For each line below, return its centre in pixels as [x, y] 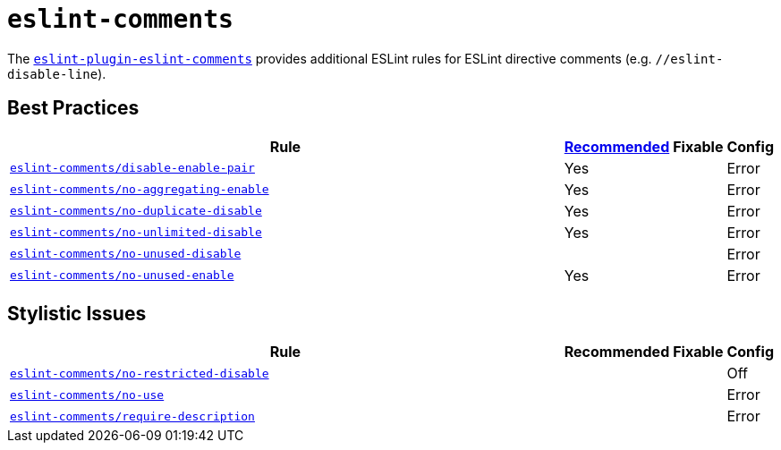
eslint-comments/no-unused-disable [126, 254]
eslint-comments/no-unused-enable [122, 276]
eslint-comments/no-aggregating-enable [140, 190]
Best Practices [73, 108]
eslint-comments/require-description [132, 416]
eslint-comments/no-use [87, 395]
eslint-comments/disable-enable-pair [132, 168]
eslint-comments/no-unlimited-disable [136, 233]
